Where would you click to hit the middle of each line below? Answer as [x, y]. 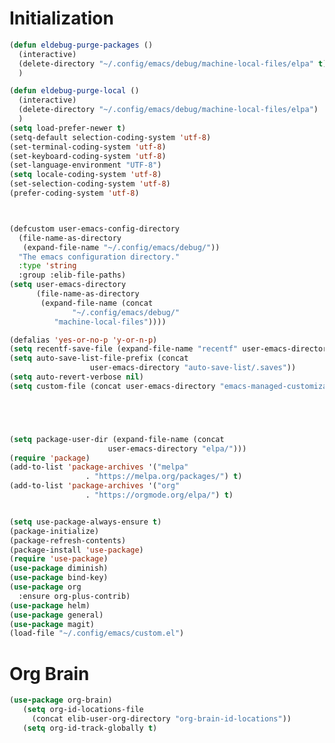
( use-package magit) [52, 624]
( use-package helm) [50, 605]
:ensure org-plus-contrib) [74, 596]
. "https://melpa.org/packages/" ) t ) [164, 477]
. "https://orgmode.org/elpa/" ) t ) [159, 495]
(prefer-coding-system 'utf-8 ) [74, 193]
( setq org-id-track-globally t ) [90, 728]
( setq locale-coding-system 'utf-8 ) [85, 175]
